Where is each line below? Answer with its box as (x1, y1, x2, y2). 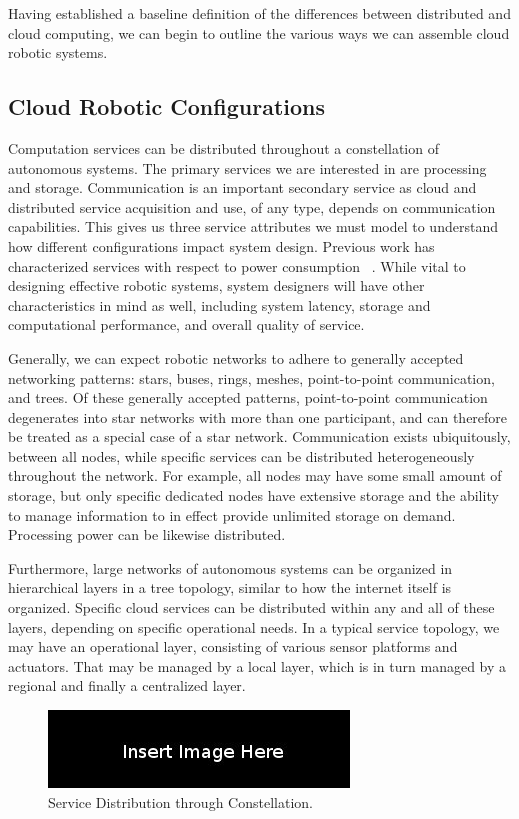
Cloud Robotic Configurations (8, 91, 325, 122)
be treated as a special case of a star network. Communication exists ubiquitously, (8, 426, 511, 447)
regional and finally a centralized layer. (8, 675, 246, 696)
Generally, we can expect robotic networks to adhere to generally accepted (8, 347, 464, 368)
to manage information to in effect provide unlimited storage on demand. (8, 504, 456, 525)
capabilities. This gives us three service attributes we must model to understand (8, 216, 498, 237)
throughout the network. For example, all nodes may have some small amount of (8, 465, 502, 486)
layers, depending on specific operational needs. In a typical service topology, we (8, 616, 500, 637)
